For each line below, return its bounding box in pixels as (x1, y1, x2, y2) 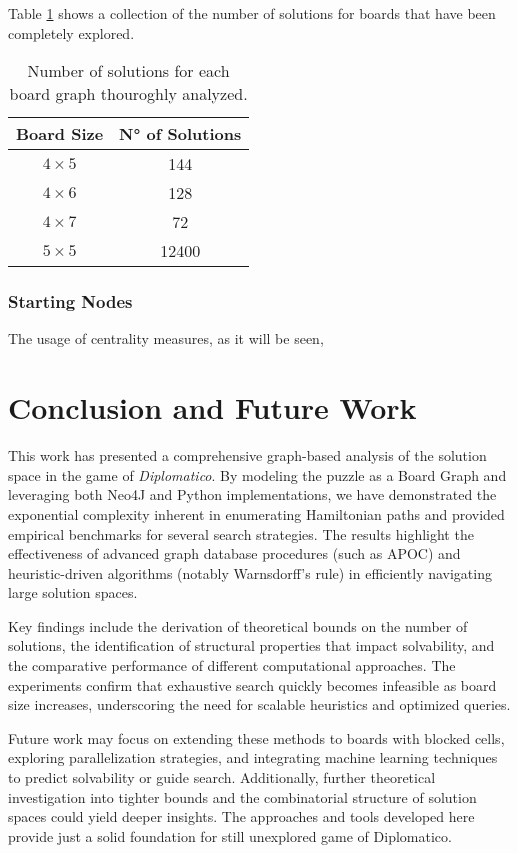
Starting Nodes (8, 289, 133, 314)
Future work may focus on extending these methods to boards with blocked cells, (8, 727, 505, 748)
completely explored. (8, 22, 135, 43)
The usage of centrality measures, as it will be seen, (8, 328, 324, 349)
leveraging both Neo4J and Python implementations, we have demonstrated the (8, 484, 497, 505)
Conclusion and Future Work (8, 387, 417, 428)
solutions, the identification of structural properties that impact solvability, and (8, 635, 495, 656)
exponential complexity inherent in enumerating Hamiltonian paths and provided (8, 503, 505, 524)
